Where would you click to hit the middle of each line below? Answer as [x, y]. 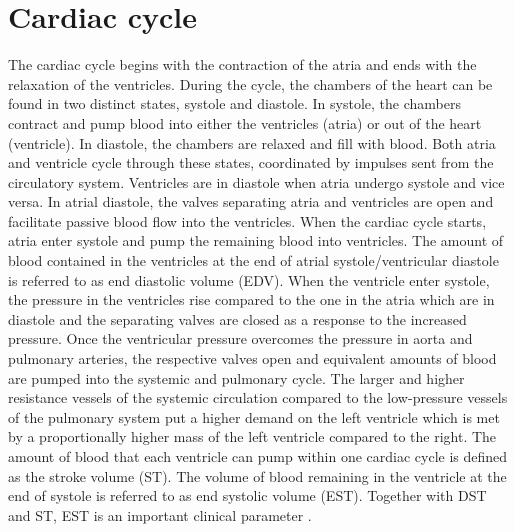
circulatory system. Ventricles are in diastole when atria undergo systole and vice [256, 181]
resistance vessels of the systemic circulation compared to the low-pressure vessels [258, 397]
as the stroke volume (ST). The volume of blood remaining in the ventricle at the [257, 475]
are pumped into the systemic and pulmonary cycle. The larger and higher [236, 377]
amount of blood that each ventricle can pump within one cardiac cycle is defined [258, 456]
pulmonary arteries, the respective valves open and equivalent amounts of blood [252, 358]
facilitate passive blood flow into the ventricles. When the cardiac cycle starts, [247, 220]
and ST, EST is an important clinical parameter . [160, 514]
